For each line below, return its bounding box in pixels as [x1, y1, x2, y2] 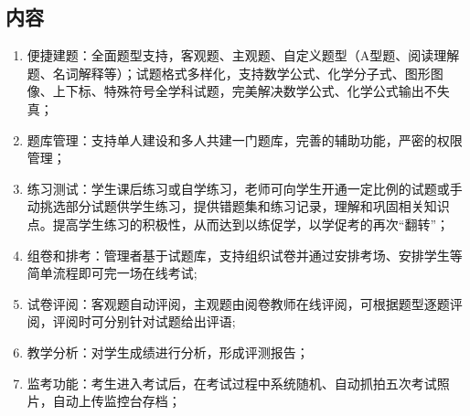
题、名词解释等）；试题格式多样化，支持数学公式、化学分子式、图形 [27, 63, 431, 82]
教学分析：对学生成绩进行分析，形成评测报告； [27, 342, 309, 361]
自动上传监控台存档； [52, 391, 181, 411]
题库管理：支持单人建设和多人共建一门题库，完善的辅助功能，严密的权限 [27, 130, 463, 149]
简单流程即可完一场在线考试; [27, 263, 198, 283]
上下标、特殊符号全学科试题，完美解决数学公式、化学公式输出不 [52, 81, 437, 101]
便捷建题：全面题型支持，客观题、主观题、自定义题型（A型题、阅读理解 [27, 46, 460, 65]
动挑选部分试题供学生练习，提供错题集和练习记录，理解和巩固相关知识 [27, 197, 450, 216]
